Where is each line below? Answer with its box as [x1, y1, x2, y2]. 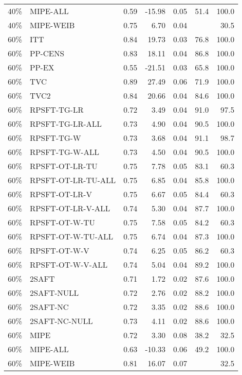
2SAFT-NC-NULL [30, 315, 93, 326]
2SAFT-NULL [30, 287, 79, 298]
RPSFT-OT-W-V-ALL [30, 259, 108, 270]
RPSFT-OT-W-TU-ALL [30, 231, 113, 242]
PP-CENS [30, 48, 64, 59]
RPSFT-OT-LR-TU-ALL [30, 174, 116, 186]
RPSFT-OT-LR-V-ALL [30, 203, 110, 214]
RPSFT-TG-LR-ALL [30, 118, 102, 129]
